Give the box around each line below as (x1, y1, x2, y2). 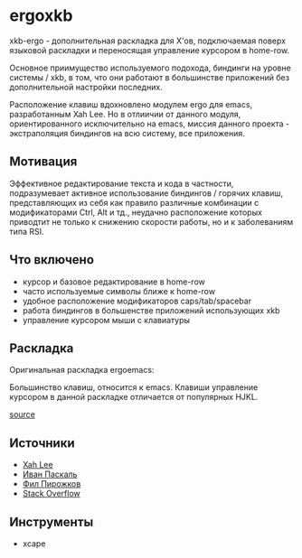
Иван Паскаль (22, 469, 78, 479)
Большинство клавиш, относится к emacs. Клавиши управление (9, 382, 259, 393)
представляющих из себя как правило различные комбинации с (9, 197, 260, 208)
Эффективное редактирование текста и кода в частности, (9, 178, 234, 189)
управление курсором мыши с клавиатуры (22, 314, 191, 325)
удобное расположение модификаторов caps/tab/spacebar (22, 295, 251, 306)
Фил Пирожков (22, 479, 81, 489)
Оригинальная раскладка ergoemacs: (9, 365, 155, 376)
